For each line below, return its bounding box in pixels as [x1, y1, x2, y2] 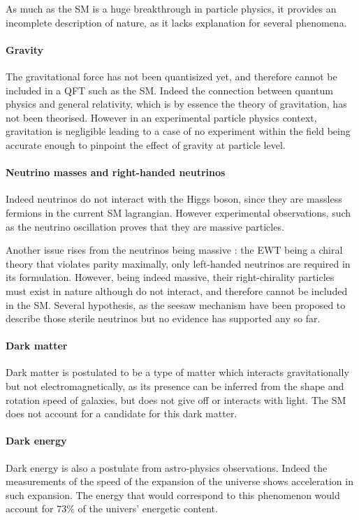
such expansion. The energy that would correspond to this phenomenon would [6, 487, 340, 502]
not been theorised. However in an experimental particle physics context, [6, 110, 317, 124]
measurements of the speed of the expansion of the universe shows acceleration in [6, 474, 353, 489]
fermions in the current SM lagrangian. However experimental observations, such [6, 205, 351, 219]
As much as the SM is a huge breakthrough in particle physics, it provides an [6, 1, 337, 15]
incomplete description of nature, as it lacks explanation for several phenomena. [6, 15, 347, 29]
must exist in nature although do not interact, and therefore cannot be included [6, 283, 348, 298]
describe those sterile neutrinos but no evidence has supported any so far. [6, 311, 321, 326]
